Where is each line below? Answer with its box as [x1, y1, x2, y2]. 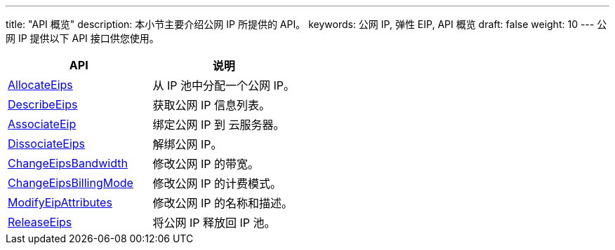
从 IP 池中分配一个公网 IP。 [152, 78, 296, 92]
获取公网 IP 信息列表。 [152, 98, 271, 112]
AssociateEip [8, 117, 77, 131]
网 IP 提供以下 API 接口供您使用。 [6, 32, 159, 44]
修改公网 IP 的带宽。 [152, 157, 260, 171]
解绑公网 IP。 [152, 137, 223, 151]
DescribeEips [8, 97, 78, 111]
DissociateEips [8, 137, 86, 151]
